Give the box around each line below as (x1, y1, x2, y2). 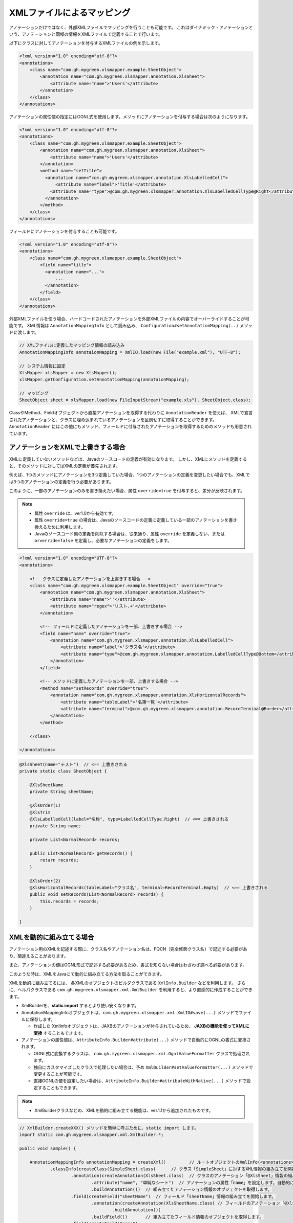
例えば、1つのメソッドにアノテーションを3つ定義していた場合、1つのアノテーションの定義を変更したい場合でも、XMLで (9, 472, 250, 478)
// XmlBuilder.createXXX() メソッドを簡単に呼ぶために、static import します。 (19, 1125, 199, 1131)
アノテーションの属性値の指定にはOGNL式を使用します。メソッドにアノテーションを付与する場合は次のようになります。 (9, 114, 251, 120)
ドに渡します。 (9, 329, 39, 335)
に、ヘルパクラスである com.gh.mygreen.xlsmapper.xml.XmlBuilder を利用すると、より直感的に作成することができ (9, 987, 252, 993)
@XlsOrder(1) (29, 803, 61, 808)
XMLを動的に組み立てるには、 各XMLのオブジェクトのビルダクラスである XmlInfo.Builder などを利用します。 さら (9, 980, 246, 986)
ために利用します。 (47, 524, 85, 530)
